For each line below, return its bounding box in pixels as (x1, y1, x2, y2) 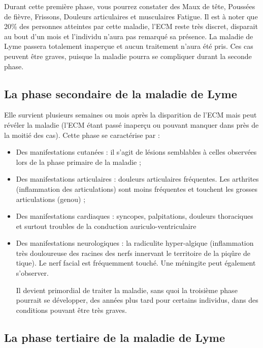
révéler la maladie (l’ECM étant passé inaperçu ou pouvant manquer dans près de (4, 119, 259, 130)
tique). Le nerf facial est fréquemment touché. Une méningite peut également (16, 257, 256, 268)
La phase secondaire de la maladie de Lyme (4, 85, 237, 101)
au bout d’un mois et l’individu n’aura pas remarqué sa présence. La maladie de (4, 31, 253, 41)
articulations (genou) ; (16, 193, 86, 204)
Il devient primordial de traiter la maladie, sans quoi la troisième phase (16, 284, 238, 295)
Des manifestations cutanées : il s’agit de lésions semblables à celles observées (16, 147, 257, 157)
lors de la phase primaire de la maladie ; (16, 156, 141, 167)
